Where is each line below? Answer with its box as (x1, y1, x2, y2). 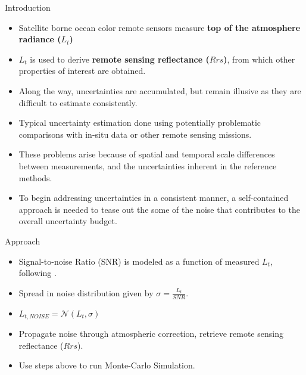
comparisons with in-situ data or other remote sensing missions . (18, 128, 252, 140)
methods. (18, 171, 52, 184)
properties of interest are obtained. (18, 64, 146, 77)
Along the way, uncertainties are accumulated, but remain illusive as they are (18, 84, 301, 97)
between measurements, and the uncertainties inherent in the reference (18, 159, 277, 172)
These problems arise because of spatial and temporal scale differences (18, 148, 275, 160)
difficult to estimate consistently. (18, 96, 138, 109)
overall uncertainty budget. (18, 215, 117, 227)
